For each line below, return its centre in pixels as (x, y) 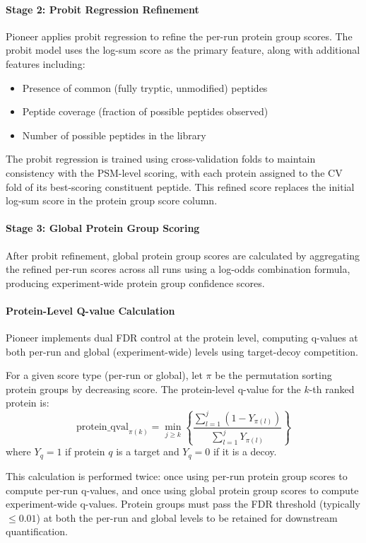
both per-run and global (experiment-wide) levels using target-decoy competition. (182, 351)
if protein (85, 451)
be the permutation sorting (273, 375)
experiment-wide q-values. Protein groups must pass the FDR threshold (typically (183, 504)
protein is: (28, 403)
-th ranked (332, 389)
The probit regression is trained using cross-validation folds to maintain (161, 159)
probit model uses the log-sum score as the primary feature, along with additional (183, 50)
